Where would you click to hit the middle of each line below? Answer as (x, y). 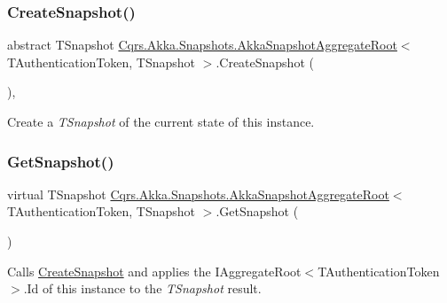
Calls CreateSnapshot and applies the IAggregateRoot (154, 271)
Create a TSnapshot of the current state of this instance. (161, 121)
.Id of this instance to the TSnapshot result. (142, 288)
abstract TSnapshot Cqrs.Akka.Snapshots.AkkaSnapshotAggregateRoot (202, 45)
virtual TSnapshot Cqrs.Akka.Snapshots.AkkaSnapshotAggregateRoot (198, 194)
